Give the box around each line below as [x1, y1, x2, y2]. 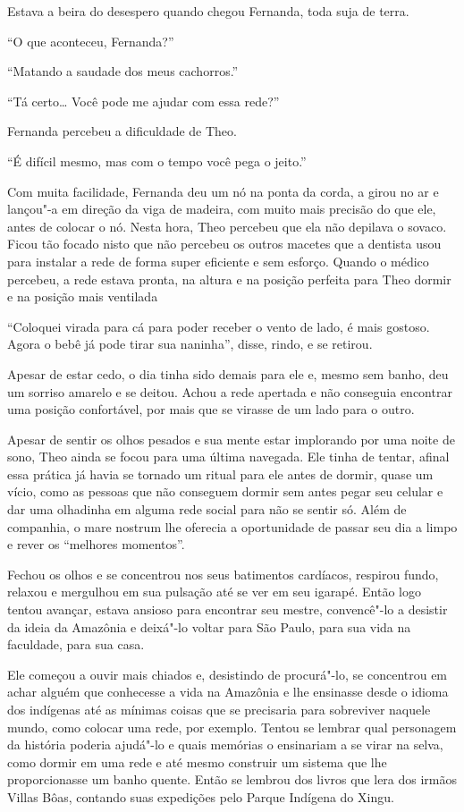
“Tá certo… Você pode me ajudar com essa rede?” [7, 91, 280, 110]
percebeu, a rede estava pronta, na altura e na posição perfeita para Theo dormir [7, 269, 451, 288]
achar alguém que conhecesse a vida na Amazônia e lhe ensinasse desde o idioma [7, 682, 449, 701]
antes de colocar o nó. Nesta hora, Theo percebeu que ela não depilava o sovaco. [7, 216, 447, 235]
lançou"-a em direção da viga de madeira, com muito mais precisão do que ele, [7, 199, 436, 218]
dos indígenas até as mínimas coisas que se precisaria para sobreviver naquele [7, 700, 431, 718]
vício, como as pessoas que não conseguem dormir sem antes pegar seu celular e [7, 482, 443, 501]
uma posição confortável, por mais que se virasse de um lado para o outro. [7, 400, 415, 419]
